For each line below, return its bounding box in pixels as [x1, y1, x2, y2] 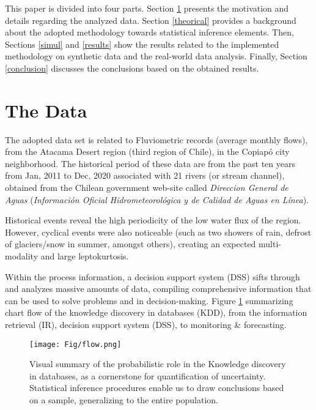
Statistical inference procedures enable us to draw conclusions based [29, 381, 284, 394]
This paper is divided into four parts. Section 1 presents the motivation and [5, 2, 289, 14]
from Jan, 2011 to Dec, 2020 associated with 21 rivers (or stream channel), [5, 169, 285, 182]
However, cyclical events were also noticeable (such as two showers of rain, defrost [5, 225, 312, 238]
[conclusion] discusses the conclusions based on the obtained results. [5, 61, 259, 74]
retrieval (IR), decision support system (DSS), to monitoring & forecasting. [5, 318, 287, 330]
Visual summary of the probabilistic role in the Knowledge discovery [29, 357, 286, 370]
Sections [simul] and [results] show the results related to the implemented [5, 37, 279, 50]
